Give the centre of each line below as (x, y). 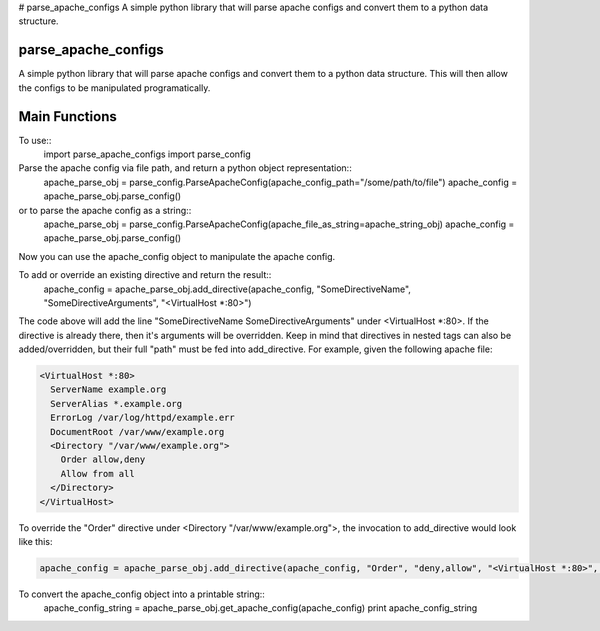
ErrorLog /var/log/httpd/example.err (142, 418)
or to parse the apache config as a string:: (105, 210)
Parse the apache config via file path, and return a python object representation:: (185, 168)
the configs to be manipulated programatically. (114, 87)
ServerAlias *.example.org (116, 403)
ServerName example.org (108, 389)
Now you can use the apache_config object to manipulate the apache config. (177, 256)
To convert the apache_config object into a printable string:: (141, 594)
